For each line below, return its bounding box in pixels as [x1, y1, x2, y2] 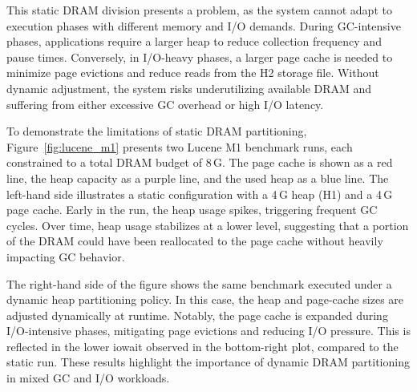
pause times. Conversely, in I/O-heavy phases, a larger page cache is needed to [6, 48, 393, 65]
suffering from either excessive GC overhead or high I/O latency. [6, 95, 324, 112]
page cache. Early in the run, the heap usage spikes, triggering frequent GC [6, 201, 378, 218]
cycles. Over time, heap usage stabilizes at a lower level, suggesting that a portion [6, 216, 409, 233]
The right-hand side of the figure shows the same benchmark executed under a [6, 275, 392, 292]
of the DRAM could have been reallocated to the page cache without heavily [6, 232, 383, 249]
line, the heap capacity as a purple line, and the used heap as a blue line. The [6, 169, 389, 186]
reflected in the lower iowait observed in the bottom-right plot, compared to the [6, 337, 399, 354]
